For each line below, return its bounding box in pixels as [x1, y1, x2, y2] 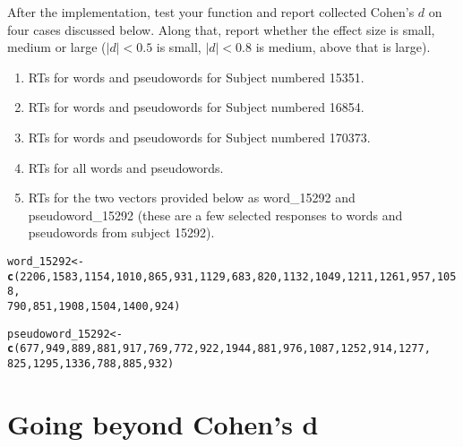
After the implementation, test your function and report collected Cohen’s [7, 3, 415, 21]
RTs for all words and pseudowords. [28, 158, 224, 176]
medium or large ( [7, 38, 107, 56]
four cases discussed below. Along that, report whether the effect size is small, [7, 20, 435, 39]
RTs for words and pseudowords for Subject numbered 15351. [28, 67, 364, 86]
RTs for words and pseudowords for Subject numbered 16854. [28, 98, 364, 116]
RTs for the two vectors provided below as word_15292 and [28, 188, 356, 207]
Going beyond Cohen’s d [7, 405, 319, 442]
